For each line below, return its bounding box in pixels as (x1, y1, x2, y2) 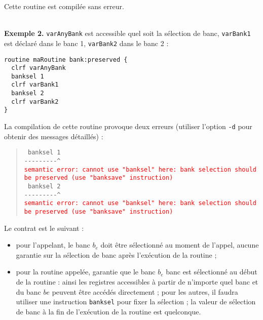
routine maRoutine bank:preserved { (4, 56, 128, 63)
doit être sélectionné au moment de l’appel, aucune (100, 239, 259, 250)
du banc (16, 286, 41, 297)
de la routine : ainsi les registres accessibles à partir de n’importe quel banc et (16, 276, 258, 287)
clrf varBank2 (11, 98, 59, 105)
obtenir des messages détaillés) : (4, 131, 103, 141)
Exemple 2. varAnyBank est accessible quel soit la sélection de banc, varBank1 (4, 28, 251, 38)
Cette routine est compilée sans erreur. (4, 1, 124, 11)
